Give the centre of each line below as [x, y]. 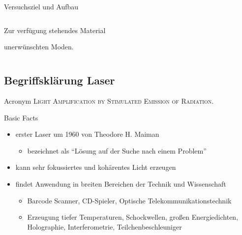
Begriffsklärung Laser [60, 80]
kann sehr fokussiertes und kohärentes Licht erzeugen [96, 167]
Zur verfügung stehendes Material [55, 30]
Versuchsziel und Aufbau [41, 6]
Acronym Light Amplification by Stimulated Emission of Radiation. [109, 100]
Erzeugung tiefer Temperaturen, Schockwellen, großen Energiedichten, [133, 217]
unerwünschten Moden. [39, 47]
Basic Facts [21, 117]
